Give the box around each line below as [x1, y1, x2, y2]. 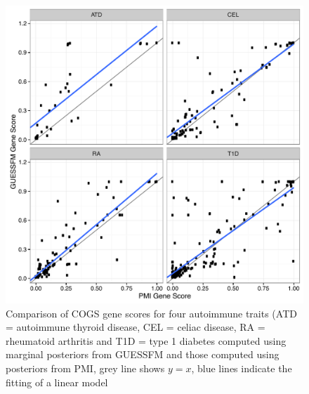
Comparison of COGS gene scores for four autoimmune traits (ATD [6, 306, 297, 320]
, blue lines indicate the [191, 360, 292, 375]
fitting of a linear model [6, 374, 108, 389]
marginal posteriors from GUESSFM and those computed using [6, 347, 280, 362]
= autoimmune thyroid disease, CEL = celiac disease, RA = [6, 320, 265, 334]
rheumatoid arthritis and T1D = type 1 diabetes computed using [6, 333, 287, 348]
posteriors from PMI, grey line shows [6, 360, 165, 375]
